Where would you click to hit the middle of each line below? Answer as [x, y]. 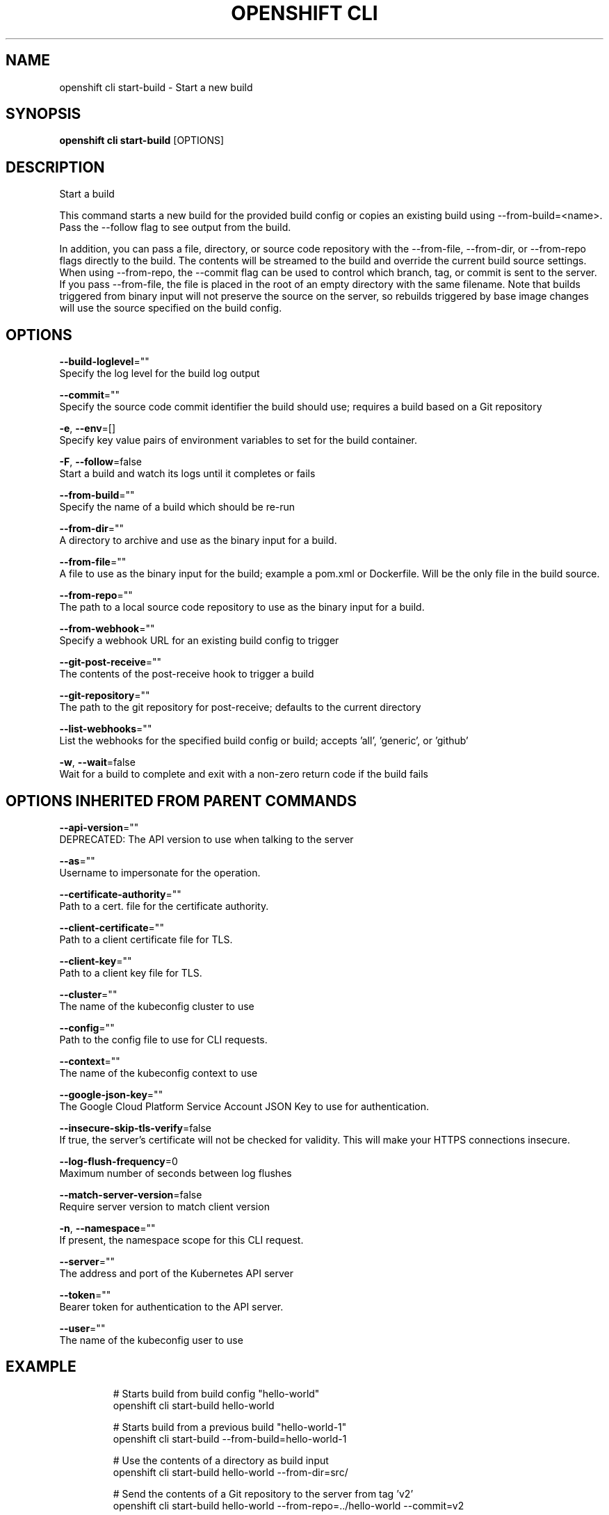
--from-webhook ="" [107, 629]
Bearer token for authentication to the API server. [171, 1306]
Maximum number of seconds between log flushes [176, 1173]
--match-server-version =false [131, 1194]
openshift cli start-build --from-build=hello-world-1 [230, 1438]
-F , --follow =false [101, 462]
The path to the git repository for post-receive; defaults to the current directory [240, 707]
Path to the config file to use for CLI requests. [163, 1039]
